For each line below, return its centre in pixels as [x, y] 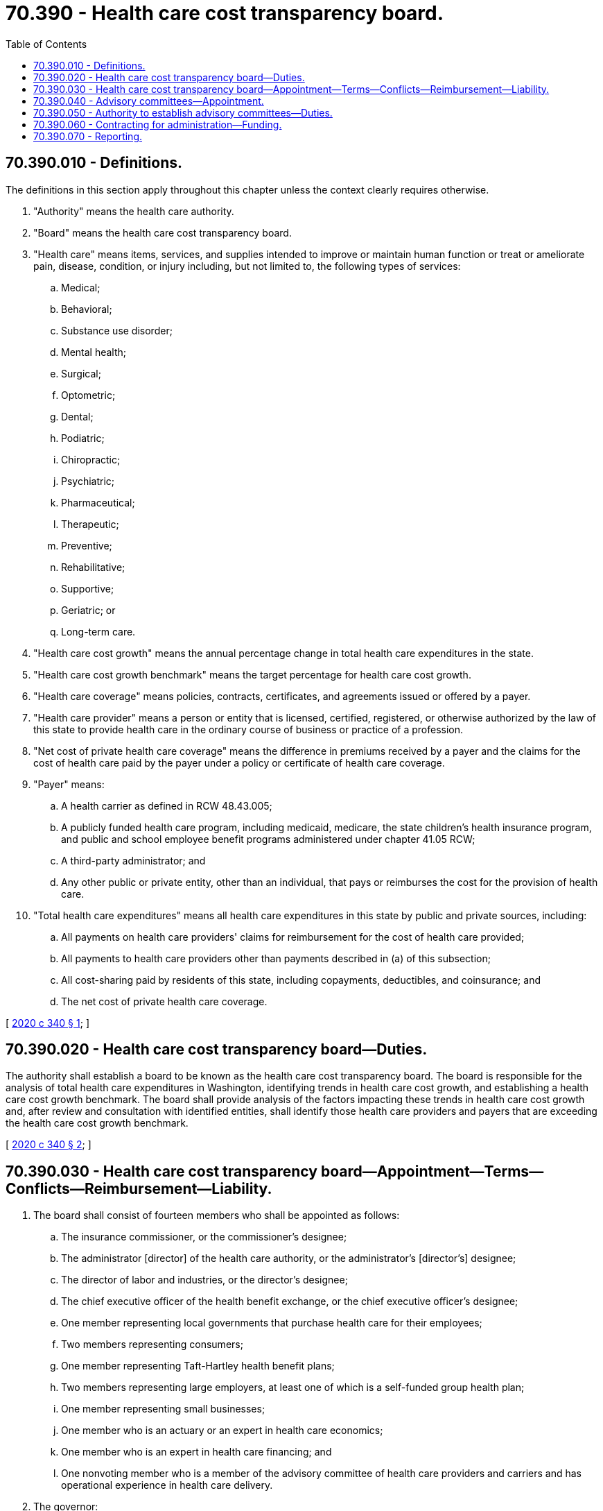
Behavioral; [87, 309]
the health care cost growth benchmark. [97, 1123]
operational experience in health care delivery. [167, 1485]
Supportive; [88, 588]
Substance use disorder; [117, 330]
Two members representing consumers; [152, 1344]
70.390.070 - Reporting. [88, 136]
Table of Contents [46, 44]
